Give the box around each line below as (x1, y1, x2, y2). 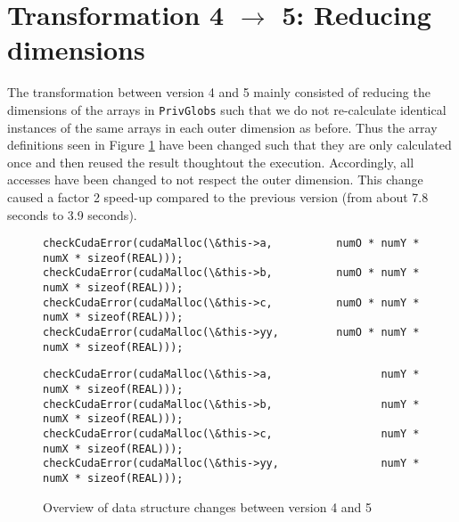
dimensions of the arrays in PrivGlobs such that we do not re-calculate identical (7, 100, 447, 118)
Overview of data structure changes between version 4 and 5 (43, 497, 373, 516)
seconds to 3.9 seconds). (7, 205, 137, 224)
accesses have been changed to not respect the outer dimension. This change (7, 170, 423, 189)
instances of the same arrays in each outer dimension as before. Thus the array (7, 118, 438, 136)
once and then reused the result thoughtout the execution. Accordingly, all (7, 152, 414, 171)
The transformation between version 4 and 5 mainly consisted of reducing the (7, 83, 430, 102)
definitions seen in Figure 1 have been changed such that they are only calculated (7, 135, 452, 154)
